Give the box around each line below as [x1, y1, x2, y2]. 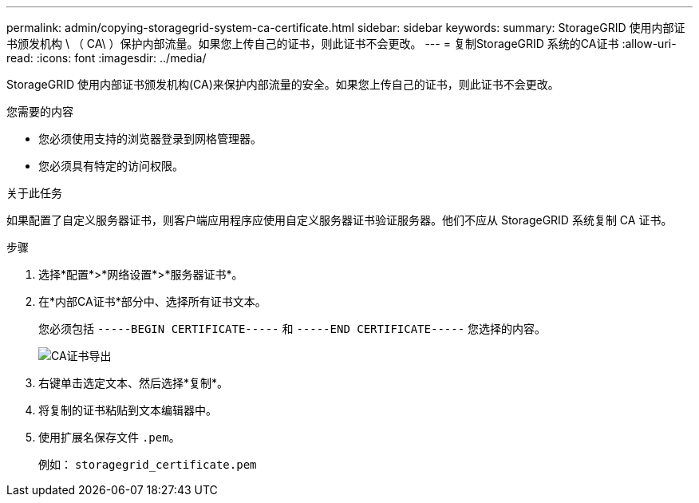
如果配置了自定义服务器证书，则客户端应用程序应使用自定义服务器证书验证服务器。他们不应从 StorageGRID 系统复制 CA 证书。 [6, 213, 673, 227]
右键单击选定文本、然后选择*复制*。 [38, 376, 229, 390]
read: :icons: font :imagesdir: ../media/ [6, 51, 207, 65]
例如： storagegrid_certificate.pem [38, 457, 257, 471]
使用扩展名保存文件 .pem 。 [38, 430, 180, 444]
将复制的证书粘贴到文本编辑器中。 [38, 403, 217, 417]
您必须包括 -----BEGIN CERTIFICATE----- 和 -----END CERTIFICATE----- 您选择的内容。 [38, 322, 547, 335]
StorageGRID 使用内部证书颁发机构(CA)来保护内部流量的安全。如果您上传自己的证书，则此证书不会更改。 [6, 77, 559, 91]
